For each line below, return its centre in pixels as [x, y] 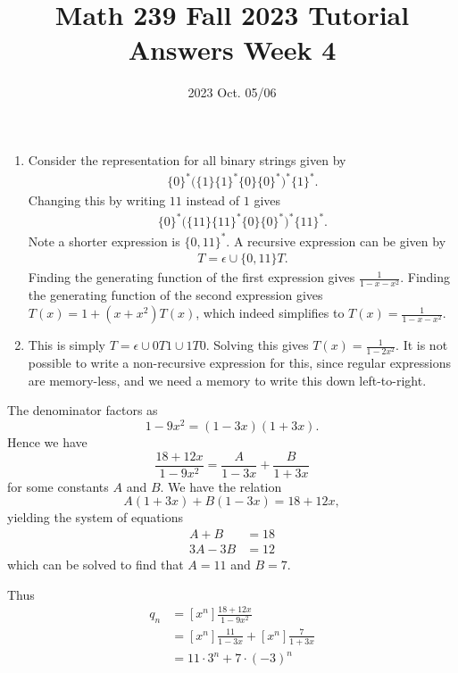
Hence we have [47, 442]
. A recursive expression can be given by [336, 241]
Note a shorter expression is [104, 241]
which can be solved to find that [96, 564]
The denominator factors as [83, 410]
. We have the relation [221, 486]
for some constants [58, 486]
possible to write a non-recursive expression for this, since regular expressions [239, 363]
